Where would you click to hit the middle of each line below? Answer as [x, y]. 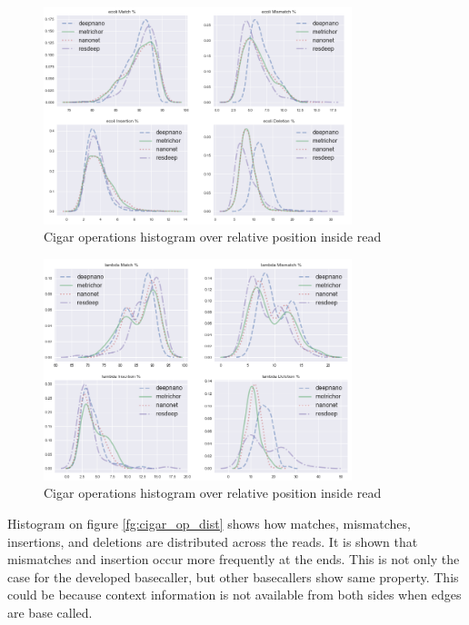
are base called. [50, 612]
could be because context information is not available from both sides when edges [234, 595]
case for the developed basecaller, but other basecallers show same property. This [233, 576]
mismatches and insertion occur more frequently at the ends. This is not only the [234, 559]
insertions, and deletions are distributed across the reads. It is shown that [213, 541]
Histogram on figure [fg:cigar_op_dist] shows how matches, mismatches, [209, 524]
